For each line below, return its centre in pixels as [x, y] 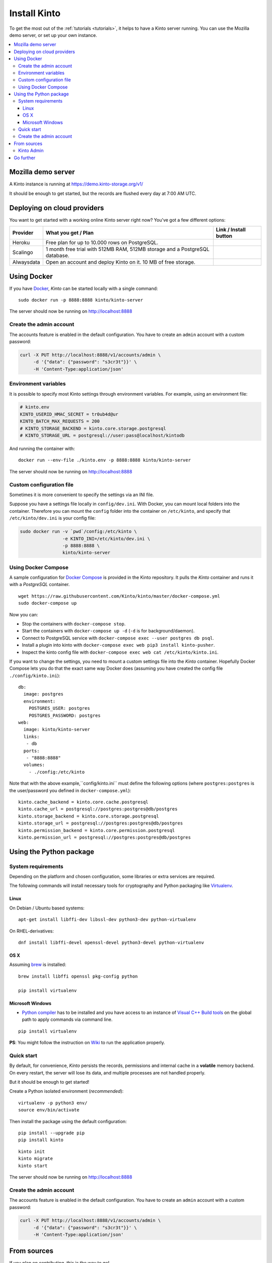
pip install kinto [41, 1140]
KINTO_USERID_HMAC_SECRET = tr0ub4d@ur [69, 414]
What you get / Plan [70, 233]
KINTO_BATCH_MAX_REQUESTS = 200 [60, 421]
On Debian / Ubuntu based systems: [47, 908]
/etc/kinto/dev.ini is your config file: [52, 518]
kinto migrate [36, 1159]
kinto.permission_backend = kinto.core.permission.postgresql [97, 830]
